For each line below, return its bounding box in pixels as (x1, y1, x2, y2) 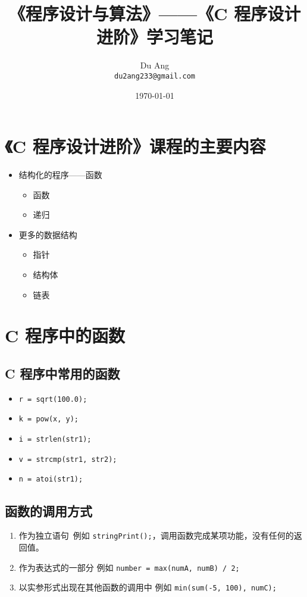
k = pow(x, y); (18, 415, 79, 424)
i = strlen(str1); (18, 435, 92, 444)
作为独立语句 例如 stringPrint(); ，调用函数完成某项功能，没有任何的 (18, 529, 294, 542)
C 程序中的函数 (5, 323, 125, 348)
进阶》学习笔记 (96, 24, 213, 49)
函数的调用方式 (5, 501, 92, 520)
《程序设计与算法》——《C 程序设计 (8, 1, 301, 26)
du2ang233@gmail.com (114, 71, 196, 80)
